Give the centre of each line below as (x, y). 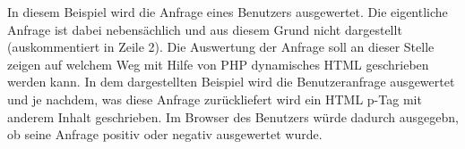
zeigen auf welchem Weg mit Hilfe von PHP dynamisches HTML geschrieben (218, 64)
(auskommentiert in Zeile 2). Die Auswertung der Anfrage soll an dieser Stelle (221, 47)
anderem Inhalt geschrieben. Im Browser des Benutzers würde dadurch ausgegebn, (233, 116)
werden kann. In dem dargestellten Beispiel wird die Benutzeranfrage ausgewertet (231, 82)
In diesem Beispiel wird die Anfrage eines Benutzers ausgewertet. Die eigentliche (228, 12)
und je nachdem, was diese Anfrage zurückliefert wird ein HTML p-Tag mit (215, 99)
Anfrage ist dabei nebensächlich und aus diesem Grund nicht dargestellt (205, 29)
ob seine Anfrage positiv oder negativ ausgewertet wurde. (165, 134)
